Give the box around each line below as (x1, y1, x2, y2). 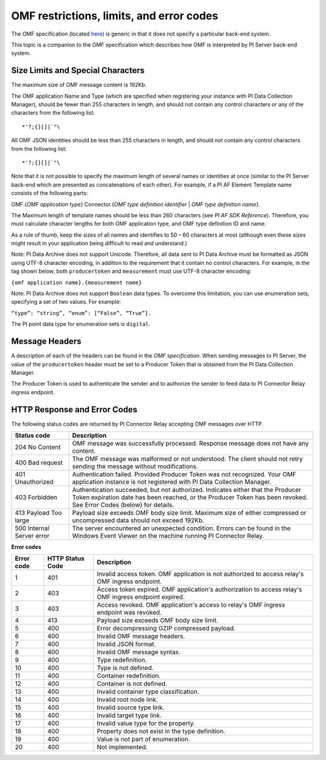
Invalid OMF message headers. (97, 632, 185, 640)
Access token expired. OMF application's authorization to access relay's (97, 586, 302, 594)
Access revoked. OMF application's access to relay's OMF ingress (97, 601, 286, 609)
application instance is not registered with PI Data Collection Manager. (72, 477, 272, 486)
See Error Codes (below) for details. (72, 500, 174, 509)
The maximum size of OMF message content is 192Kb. (11, 81, 147, 89)
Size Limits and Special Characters (11, 65, 145, 75)
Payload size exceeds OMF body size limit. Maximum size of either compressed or (72, 508, 307, 517)
